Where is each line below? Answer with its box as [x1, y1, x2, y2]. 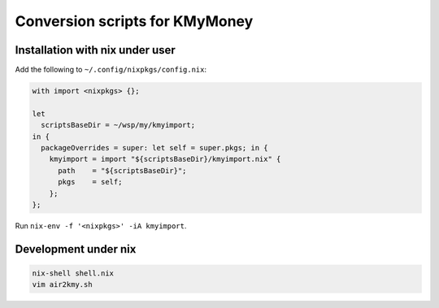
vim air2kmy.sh [32, 280, 93, 289]
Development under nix [15, 242, 137, 256]
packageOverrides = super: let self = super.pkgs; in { [41, 143, 268, 152]
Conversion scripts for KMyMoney [15, 12, 254, 30]
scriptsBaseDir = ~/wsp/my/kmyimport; [41, 120, 195, 130]
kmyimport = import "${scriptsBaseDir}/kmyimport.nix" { [49, 154, 281, 164]
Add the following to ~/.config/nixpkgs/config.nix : [15, 65, 207, 75]
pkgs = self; [58, 177, 123, 187]
